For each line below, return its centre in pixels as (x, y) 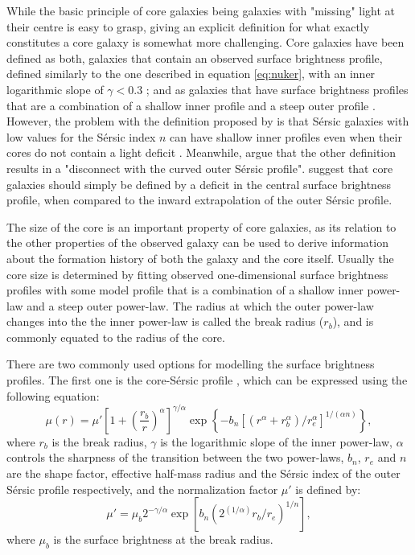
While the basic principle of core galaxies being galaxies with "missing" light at (201, 10)
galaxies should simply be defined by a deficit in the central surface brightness (199, 184)
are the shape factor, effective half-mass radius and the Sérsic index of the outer (203, 473)
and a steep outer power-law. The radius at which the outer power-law (200, 305)
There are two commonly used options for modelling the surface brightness (191, 364)
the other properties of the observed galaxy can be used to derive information (197, 243)
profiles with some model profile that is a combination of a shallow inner (185, 290)
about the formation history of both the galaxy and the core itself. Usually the (200, 258)
